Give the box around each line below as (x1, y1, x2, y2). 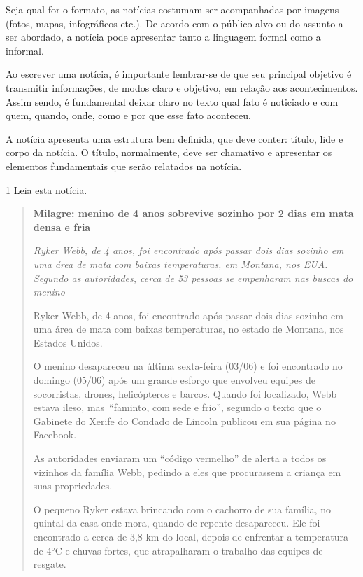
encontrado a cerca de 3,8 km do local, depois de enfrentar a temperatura (33, 529, 349, 543)
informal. (6, 43, 44, 57)
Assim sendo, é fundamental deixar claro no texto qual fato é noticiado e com (6, 94, 339, 109)
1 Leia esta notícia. (6, 182, 87, 197)
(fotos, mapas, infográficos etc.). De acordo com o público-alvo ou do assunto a (6, 15, 343, 30)
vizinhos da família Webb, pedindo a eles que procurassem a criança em (33, 464, 341, 479)
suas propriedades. (33, 478, 113, 493)
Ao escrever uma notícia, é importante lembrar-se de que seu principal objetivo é (6, 67, 352, 81)
